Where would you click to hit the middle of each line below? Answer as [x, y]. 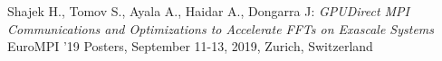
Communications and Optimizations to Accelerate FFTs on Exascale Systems [221, 28]
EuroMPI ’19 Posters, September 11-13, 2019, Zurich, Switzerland [190, 46]
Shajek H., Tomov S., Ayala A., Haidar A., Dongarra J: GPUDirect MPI [209, 11]
